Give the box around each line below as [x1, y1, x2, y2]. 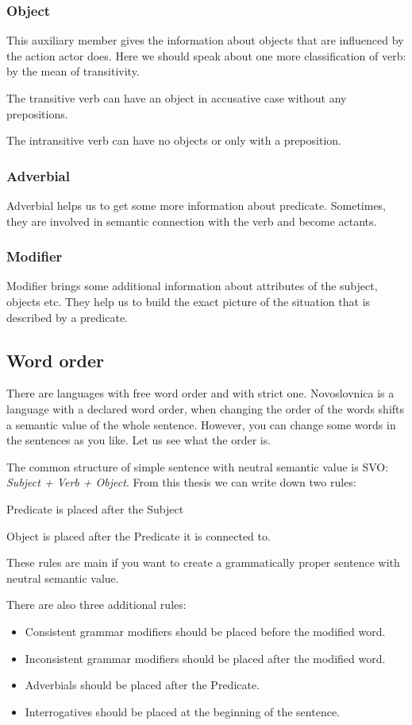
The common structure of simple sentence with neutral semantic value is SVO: [6, 458, 389, 475]
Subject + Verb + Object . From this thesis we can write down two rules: [6, 474, 356, 490]
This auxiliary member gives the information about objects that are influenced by [6, 32, 404, 48]
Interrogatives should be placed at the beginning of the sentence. [25, 703, 340, 719]
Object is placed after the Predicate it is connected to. [6, 527, 271, 544]
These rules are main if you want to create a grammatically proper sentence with [6, 554, 400, 571]
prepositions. [6, 105, 68, 122]
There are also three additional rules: [6, 596, 187, 613]
